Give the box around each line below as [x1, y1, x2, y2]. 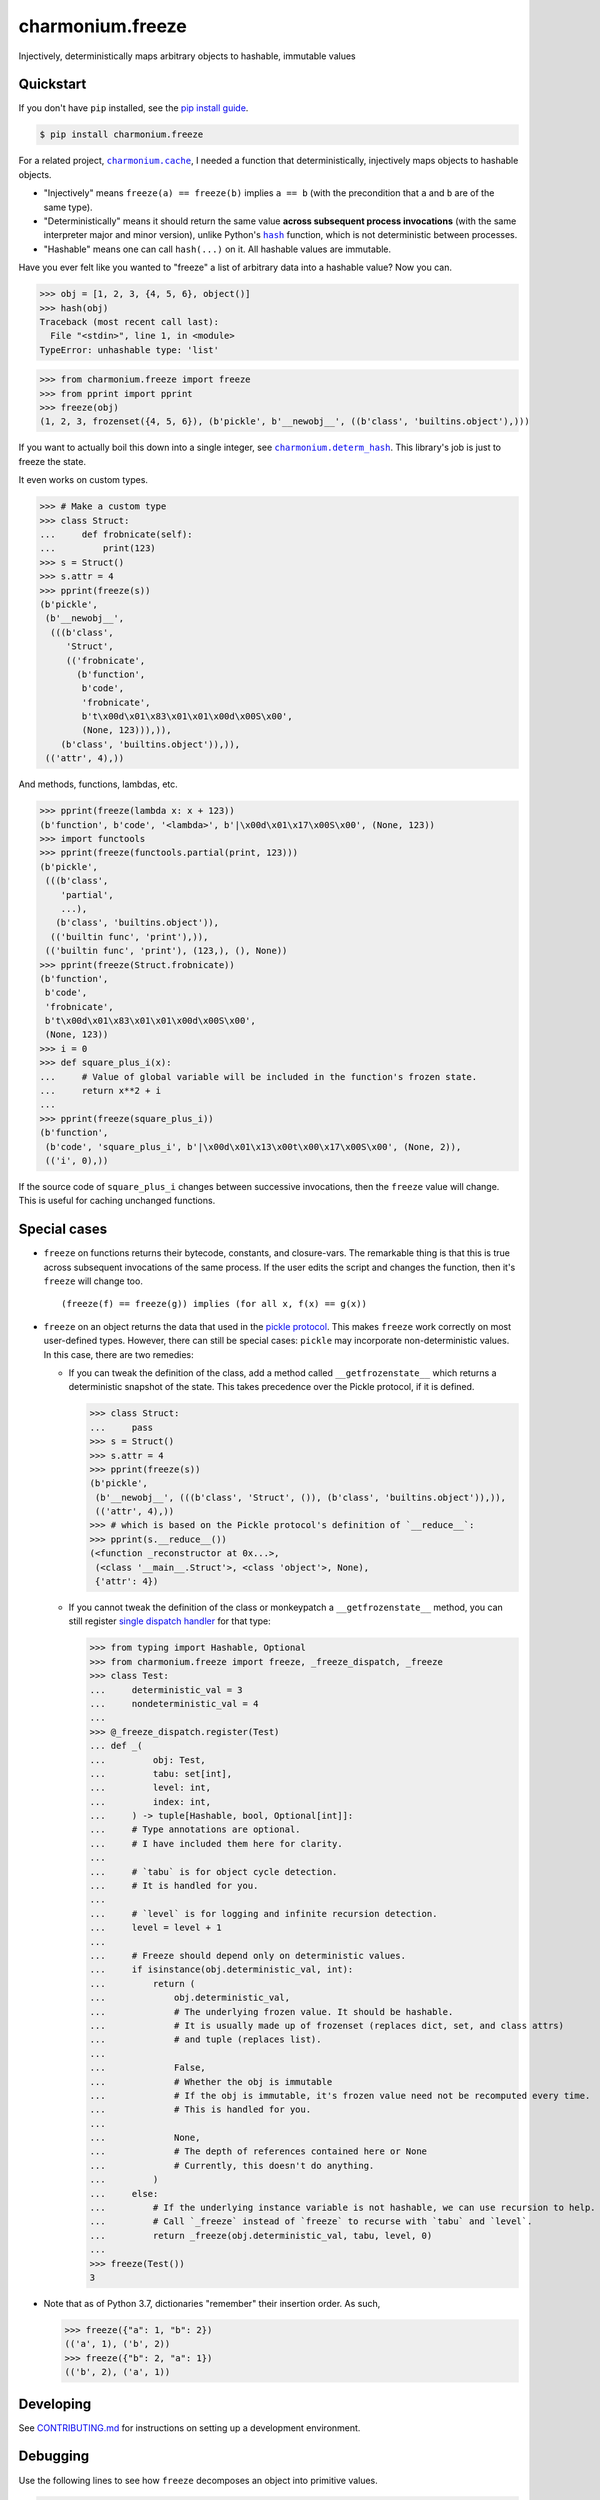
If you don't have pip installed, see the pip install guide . [18, 102, 249, 114]
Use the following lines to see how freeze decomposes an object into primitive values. [18, 2474, 379, 2486]
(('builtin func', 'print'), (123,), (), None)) [45, 945, 288, 957]
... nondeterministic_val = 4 [89, 1698, 259, 1709]
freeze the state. [18, 455, 87, 467]
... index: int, [89, 1796, 212, 1807]
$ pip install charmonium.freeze [39, 129, 204, 140]
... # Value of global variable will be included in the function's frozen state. [39, 1071, 478, 1082]
